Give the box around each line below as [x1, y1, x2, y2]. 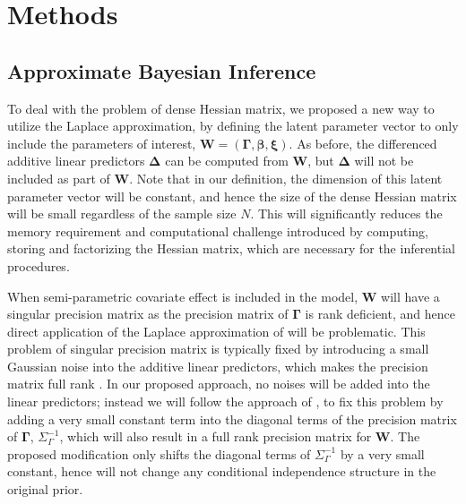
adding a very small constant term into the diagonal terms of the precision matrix [7, 409, 457, 428]
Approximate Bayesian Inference [7, 56, 316, 84]
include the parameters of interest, [7, 133, 196, 152]
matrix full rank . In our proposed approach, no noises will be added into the [7, 374, 430, 393]
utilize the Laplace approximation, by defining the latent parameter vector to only [7, 116, 459, 135]
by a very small [340, 444, 425, 463]
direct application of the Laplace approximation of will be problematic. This [7, 321, 426, 340]
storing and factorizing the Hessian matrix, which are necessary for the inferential [7, 239, 455, 258]
